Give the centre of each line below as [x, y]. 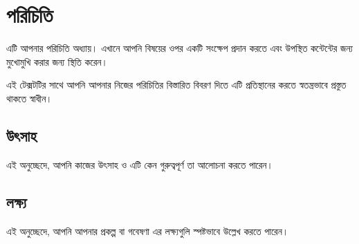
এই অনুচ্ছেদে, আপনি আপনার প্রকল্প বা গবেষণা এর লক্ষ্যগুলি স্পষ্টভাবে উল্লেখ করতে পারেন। [148, 231]
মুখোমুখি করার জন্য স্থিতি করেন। [57, 61]
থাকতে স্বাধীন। [29, 98]
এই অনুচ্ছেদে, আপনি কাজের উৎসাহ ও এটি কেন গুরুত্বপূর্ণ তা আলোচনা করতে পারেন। [140, 164]
